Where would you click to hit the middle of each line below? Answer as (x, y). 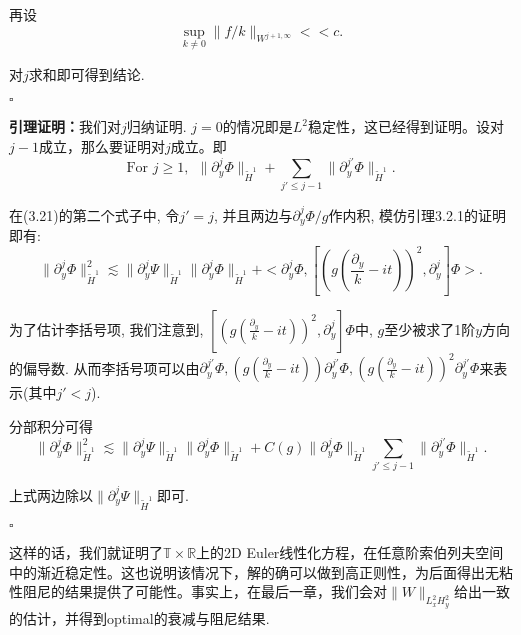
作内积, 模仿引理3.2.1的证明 (417, 214)
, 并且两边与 (253, 214)
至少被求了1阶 (430, 328)
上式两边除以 (51, 494)
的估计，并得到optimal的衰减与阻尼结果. (139, 617)
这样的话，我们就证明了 (86, 552)
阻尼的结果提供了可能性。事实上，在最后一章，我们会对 (204, 591)
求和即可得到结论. (86, 73)
